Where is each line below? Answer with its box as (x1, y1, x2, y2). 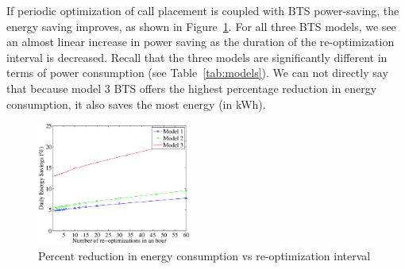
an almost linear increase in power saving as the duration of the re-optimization (6, 33, 395, 50)
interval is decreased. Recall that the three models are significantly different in (6, 48, 388, 65)
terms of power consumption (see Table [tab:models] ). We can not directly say (6, 64, 388, 81)
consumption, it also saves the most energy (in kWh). (6, 95, 266, 112)
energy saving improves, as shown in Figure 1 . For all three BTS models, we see (6, 17, 396, 34)
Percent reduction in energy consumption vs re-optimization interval (38, 247, 371, 263)
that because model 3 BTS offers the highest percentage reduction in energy (6, 79, 377, 96)
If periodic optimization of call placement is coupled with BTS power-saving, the (6, 2, 399, 18)
